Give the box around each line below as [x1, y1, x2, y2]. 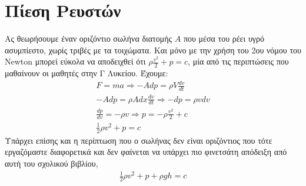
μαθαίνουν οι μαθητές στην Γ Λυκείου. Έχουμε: [5, 67, 168, 79]
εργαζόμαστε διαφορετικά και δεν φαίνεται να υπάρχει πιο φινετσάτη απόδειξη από [5, 146, 287, 158]
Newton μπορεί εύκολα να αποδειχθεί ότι [5, 55, 146, 67]
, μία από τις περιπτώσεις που [188, 55, 289, 67]
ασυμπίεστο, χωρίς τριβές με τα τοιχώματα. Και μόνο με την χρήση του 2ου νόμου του [5, 43, 301, 56]
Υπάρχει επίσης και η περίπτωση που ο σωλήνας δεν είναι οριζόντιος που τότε [5, 134, 272, 146]
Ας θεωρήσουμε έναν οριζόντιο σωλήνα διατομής [5, 32, 172, 45]
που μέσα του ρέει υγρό [183, 32, 264, 45]
